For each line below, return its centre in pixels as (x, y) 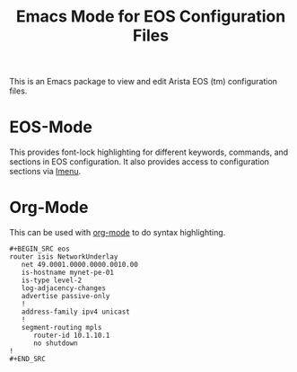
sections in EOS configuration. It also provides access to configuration (139, 162)
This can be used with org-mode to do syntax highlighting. (118, 233)
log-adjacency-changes (63, 288)
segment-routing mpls (61, 328)
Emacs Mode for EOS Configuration (151, 17)
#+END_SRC (28, 359)
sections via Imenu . (45, 172)
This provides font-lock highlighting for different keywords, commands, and (149, 152)
